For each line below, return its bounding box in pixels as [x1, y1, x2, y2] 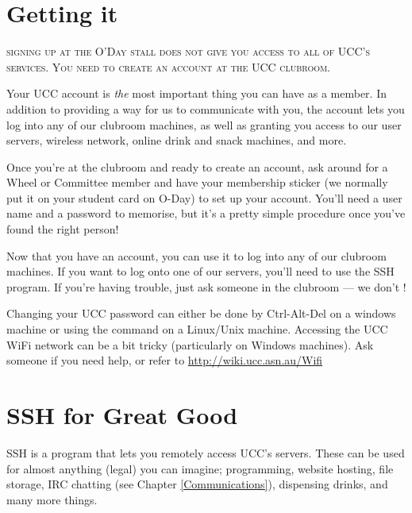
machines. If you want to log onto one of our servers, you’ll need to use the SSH [6, 263, 395, 280]
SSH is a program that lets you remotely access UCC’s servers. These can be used [6, 444, 405, 461]
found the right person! [6, 221, 119, 237]
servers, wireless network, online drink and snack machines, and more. [6, 132, 347, 148]
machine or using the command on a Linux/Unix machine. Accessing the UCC [6, 321, 388, 337]
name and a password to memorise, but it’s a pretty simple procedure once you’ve [6, 205, 406, 222]
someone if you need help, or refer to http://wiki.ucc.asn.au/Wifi [6, 352, 323, 368]
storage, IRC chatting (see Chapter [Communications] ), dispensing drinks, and [6, 476, 388, 492]
